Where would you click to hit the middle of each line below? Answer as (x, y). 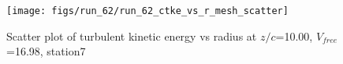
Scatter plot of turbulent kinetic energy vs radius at (132, 36)
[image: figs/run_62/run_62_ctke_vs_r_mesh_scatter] (147, 11)
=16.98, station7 (46, 51)
